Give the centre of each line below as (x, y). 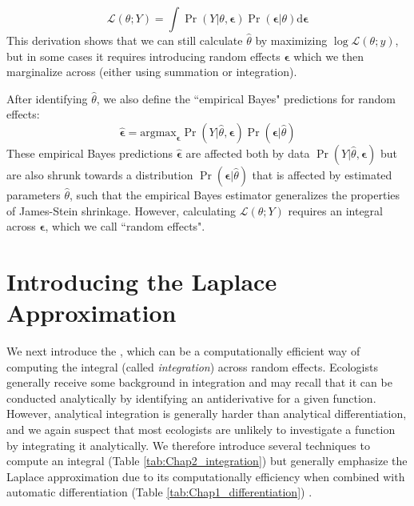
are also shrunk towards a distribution (100, 174)
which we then (329, 56)
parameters (34, 194)
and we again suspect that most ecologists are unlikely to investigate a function (201, 430)
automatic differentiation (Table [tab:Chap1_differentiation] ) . (159, 492)
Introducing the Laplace (142, 281)
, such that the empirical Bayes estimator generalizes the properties (235, 194)
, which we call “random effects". (125, 226)
